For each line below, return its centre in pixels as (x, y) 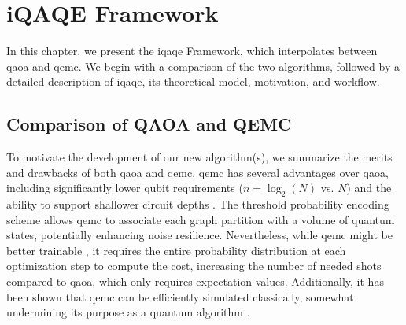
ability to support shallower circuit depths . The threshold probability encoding (198, 204)
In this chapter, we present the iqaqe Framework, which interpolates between (192, 51)
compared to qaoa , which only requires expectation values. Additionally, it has (195, 281)
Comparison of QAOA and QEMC (149, 124)
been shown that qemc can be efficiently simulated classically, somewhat (180, 296)
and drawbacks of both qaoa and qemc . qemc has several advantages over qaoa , (197, 172)
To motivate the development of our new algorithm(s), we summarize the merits (199, 157)
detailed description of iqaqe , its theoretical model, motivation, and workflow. (193, 81)
